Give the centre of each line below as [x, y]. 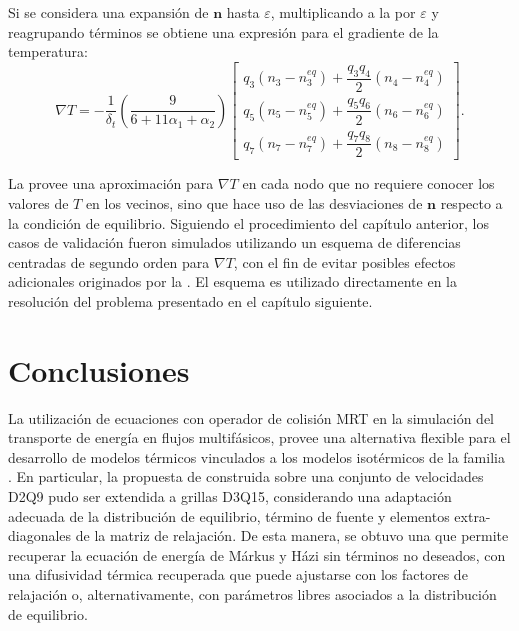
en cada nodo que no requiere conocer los [368, 183]
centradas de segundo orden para [109, 261]
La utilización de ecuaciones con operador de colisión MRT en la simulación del [251, 417]
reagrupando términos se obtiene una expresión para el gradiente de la [223, 31]
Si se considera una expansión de [108, 12]
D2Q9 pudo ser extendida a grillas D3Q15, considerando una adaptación [230, 496]
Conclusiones [99, 369]
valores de [38, 202]
